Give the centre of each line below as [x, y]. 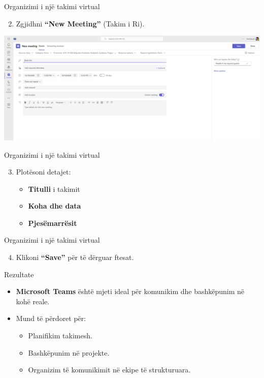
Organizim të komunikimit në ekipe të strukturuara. [109, 370]
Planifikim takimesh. [60, 336]
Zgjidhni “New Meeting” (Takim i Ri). [80, 23]
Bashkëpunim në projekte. [69, 352]
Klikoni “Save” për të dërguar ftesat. [75, 257]
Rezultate [19, 274]
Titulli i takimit [54, 188]
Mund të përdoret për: [51, 318]
